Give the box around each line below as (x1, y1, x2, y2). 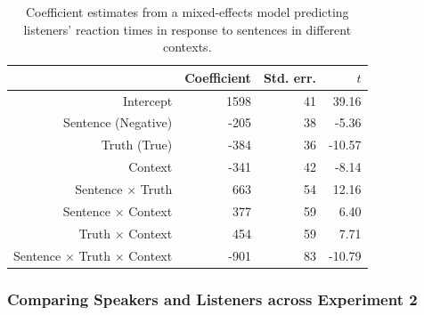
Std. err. (263, 68, 316, 86)
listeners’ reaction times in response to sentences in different (23, 20, 352, 38)
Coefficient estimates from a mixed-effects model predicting (25, 3, 349, 20)
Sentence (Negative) (63, 113, 173, 132)
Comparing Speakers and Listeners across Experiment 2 (7, 287, 418, 310)
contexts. (163, 37, 212, 56)
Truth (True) (101, 135, 173, 154)
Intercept (122, 91, 173, 109)
